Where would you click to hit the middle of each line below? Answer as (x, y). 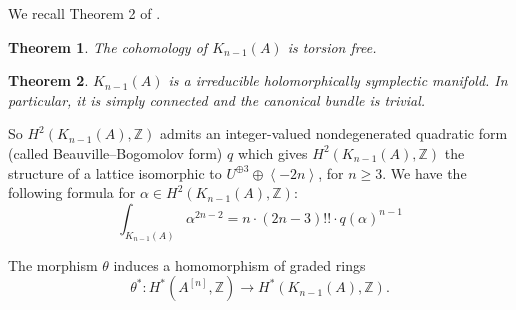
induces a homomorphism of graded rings (239, 264)
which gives (272, 152)
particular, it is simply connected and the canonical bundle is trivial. (217, 99)
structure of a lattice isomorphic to (115, 172)
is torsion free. (332, 46)
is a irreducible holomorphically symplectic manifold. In (338, 80)
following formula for (72, 192)
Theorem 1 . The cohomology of (108, 46)
